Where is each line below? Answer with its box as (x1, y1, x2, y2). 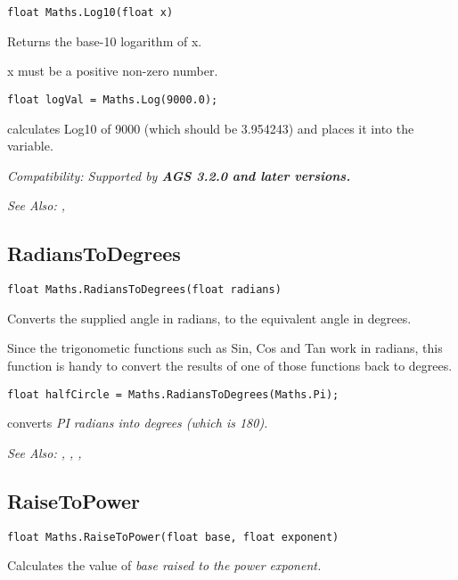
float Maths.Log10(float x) (7, 6, 174, 19)
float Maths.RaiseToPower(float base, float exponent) (7, 530, 339, 543)
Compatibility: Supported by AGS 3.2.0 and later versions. (7, 166, 351, 184)
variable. (7, 136, 53, 155)
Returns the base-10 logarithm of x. (7, 31, 202, 50)
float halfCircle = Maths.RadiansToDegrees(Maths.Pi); (7, 388, 339, 401)
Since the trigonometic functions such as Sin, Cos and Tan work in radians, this (7, 339, 443, 357)
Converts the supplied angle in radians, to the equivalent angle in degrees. (7, 308, 412, 327)
